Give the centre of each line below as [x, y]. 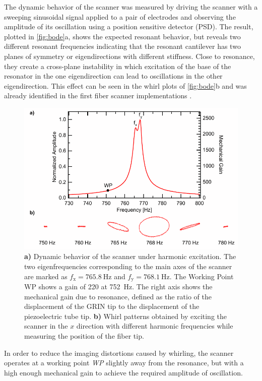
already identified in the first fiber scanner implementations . [98, 96]
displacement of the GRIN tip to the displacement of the [112, 306]
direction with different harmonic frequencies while [155, 326]
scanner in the [46, 326]
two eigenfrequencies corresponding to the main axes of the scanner [128, 266]
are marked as [46, 276]
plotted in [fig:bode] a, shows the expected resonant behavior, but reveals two [122, 36]
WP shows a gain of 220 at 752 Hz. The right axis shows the [118, 286]
